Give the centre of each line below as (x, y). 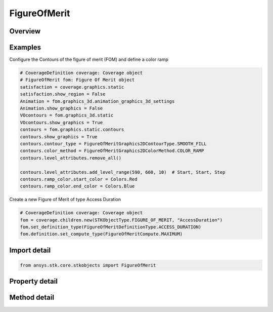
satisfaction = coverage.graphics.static (72, 87)
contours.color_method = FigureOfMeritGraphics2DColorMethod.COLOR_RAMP (112, 151)
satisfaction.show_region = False (63, 94)
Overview (25, 31)
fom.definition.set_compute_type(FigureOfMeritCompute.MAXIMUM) (101, 234)
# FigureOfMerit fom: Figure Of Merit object (77, 80)
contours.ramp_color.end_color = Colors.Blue (77, 186)
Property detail (34, 281)
